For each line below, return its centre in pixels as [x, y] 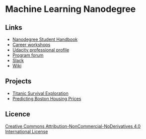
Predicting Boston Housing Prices [47, 98]
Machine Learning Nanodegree [71, 9]
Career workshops [31, 45]
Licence [18, 114]
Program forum [28, 55]
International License [27, 131]
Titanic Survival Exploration [40, 93]
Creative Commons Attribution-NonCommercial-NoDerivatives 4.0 [73, 126]
